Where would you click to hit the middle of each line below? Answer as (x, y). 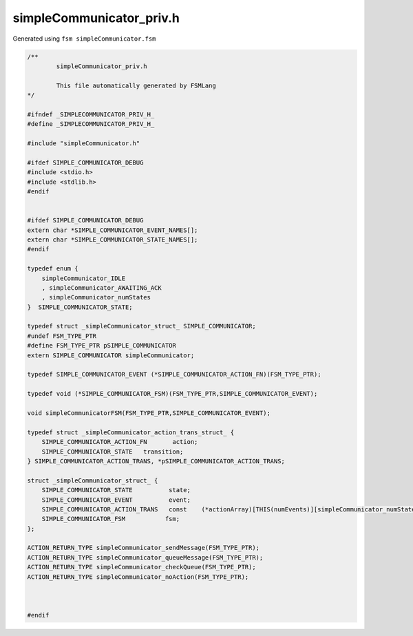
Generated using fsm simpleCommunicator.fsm (84, 39)
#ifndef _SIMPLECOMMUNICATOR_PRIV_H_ (91, 114)
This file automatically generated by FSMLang (136, 85)
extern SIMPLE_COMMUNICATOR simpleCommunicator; (111, 355)
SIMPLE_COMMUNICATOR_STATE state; (116, 490)
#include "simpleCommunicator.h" (84, 144)
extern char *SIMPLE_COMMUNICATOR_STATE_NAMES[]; (113, 240)
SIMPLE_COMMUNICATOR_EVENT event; (116, 500)
